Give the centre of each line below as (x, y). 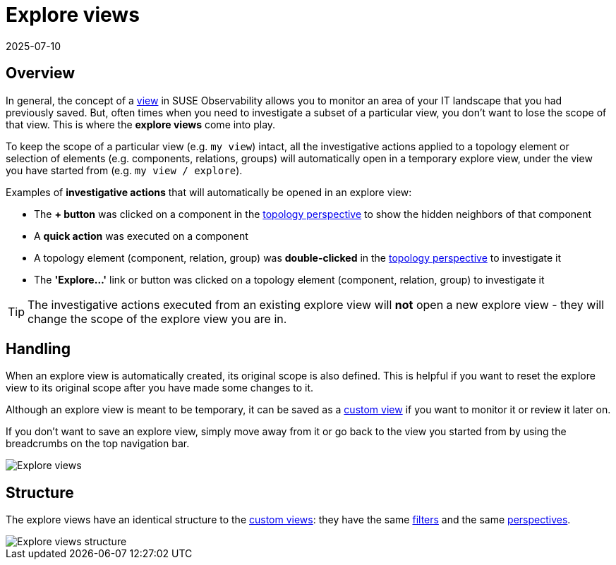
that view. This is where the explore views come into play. (141, 124)
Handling (38, 349)
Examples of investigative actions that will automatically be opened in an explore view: (209, 192)
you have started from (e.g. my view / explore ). (124, 170)
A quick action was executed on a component (141, 236)
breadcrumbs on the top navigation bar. (98, 444)
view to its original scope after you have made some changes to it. (160, 388)
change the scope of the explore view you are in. (157, 318)
